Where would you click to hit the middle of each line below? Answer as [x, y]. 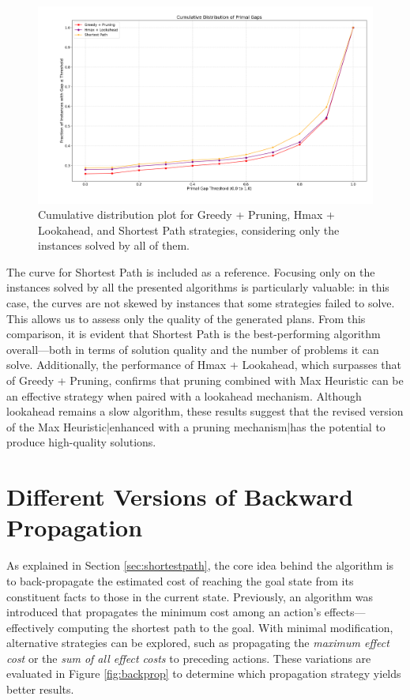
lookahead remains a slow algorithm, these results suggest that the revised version [205, 411]
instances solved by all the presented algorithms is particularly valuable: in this [198, 287]
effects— [345, 612]
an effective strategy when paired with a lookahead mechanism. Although [184, 395]
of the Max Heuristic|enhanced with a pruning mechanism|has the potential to [196, 426]
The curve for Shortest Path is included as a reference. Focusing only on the [191, 271]
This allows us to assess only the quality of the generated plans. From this [186, 318]
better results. [40, 689]
